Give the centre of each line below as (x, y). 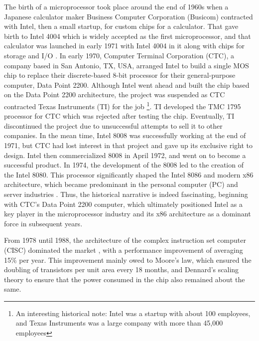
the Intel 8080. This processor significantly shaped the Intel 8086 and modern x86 (129, 174)
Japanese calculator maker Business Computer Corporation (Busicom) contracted (129, 16)
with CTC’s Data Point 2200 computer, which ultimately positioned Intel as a (123, 204)
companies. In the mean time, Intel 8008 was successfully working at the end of (125, 135)
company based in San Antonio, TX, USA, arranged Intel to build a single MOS (127, 65)
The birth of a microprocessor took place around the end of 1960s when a (116, 6)
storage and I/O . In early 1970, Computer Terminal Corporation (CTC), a (119, 55)
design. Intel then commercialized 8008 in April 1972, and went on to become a (125, 155)
